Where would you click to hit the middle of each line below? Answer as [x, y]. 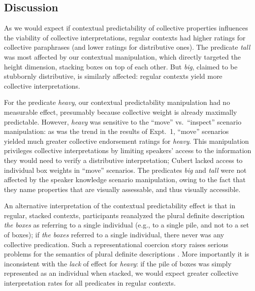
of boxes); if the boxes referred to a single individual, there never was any [114, 235]
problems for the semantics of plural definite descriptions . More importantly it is [127, 254]
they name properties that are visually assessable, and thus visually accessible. [122, 189]
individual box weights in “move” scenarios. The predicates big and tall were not [125, 170]
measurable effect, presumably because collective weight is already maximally [121, 112]
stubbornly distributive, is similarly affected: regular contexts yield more [113, 76]
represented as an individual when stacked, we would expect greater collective [121, 273]
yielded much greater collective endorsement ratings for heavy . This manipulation [127, 141]
